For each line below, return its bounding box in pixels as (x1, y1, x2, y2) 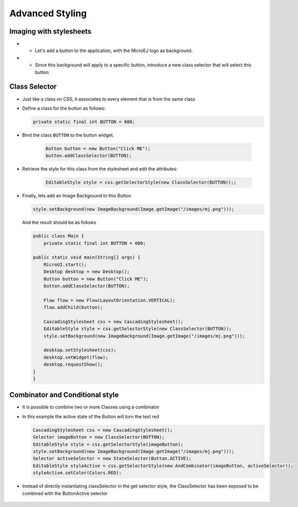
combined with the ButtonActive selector (22, 490, 108, 496)
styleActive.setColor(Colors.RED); (33, 470, 122, 476)
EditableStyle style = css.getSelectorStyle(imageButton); (33, 441, 183, 447)
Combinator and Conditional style (9, 391, 119, 399)
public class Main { (33, 233, 84, 239)
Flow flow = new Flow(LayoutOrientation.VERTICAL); (43, 297, 176, 303)
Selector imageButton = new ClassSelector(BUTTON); (33, 434, 165, 440)
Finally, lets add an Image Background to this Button (22, 193, 131, 199)
